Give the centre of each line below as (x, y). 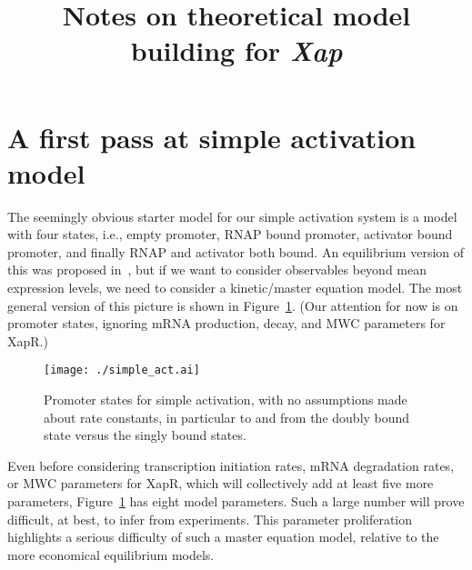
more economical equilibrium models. (111, 554)
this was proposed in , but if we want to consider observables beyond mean (217, 270)
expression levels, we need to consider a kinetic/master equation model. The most (235, 288)
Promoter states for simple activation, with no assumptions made (226, 400)
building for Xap (236, 51)
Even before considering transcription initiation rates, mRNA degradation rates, (231, 465)
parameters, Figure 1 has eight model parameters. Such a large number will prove (236, 501)
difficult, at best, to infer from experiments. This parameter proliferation (210, 519)
